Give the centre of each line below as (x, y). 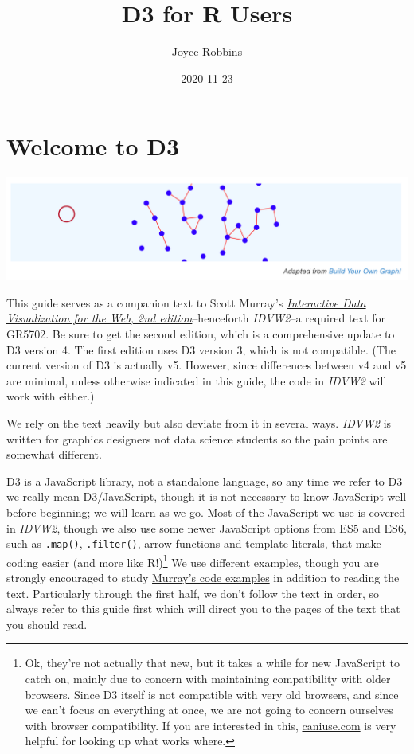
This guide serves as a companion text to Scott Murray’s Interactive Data (186, 302)
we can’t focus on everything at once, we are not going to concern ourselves (209, 710)
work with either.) (51, 396)
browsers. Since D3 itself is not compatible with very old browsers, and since (212, 694)
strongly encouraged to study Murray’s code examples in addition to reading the (203, 577)
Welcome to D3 (93, 146)
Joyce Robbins (207, 51)
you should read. (47, 624)
